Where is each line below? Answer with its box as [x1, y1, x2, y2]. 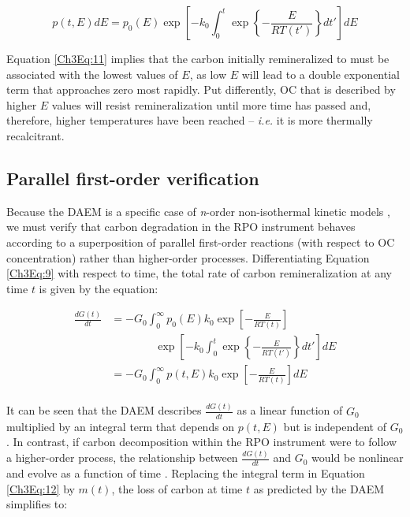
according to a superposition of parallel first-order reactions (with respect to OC [6, 233, 395, 250]
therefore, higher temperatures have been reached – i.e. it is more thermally [6, 112, 373, 128]
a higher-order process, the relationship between [6, 449, 238, 466]
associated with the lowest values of [6, 65, 178, 82]
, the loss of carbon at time [111, 480, 243, 497]
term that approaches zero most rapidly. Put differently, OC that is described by [6, 81, 396, 98]
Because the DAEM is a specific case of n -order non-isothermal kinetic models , [6, 203, 390, 219]
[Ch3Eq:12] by [6, 480, 75, 497]
